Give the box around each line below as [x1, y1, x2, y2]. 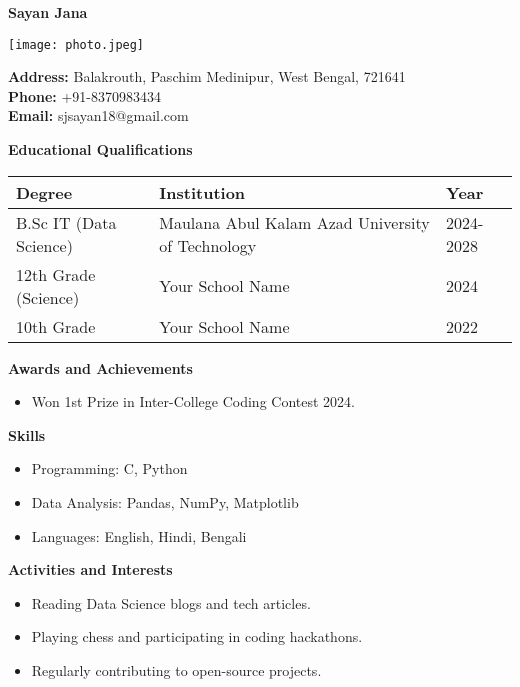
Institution [159, 180, 246, 204]
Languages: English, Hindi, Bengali [31, 525, 247, 546]
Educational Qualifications [8, 139, 193, 160]
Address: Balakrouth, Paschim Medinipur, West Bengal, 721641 [8, 66, 406, 87]
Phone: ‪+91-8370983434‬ [8, 85, 162, 106]
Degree [16, 180, 73, 204]
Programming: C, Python [31, 458, 188, 479]
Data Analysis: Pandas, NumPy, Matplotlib [31, 492, 299, 512]
